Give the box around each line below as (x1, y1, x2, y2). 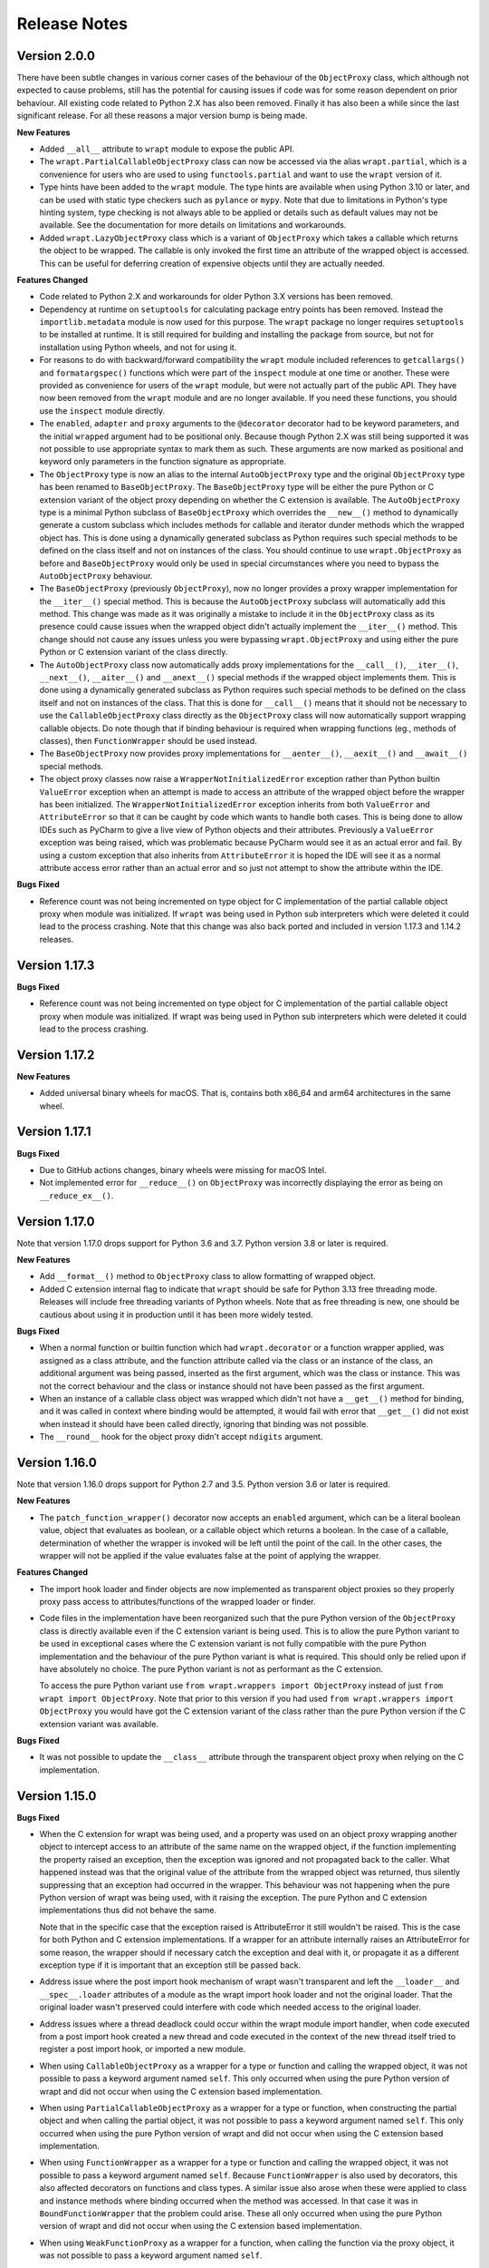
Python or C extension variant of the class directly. (39, 647, 228, 658)
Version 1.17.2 (16, 1047, 95, 1062)
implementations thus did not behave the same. (39, 1905, 217, 1916)
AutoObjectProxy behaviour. (39, 570, 153, 581)
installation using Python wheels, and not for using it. (39, 341, 237, 353)
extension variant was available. (39, 1718, 158, 1729)
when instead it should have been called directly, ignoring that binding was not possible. (39, 1418, 369, 1429)
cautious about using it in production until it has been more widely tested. (39, 1309, 313, 1320)
